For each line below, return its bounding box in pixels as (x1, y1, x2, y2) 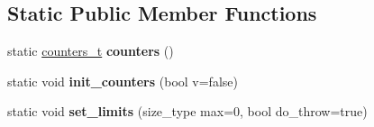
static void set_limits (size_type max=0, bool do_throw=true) (7, 102, 368, 121)
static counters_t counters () (7, 41, 174, 60)
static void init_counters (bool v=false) (7, 71, 238, 90)
